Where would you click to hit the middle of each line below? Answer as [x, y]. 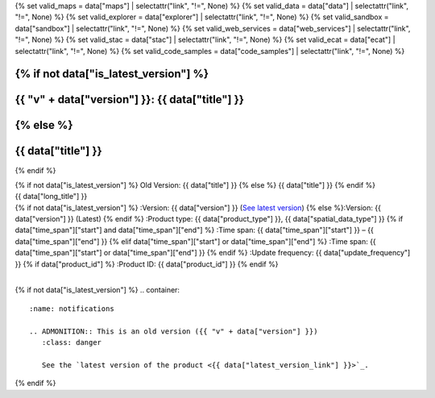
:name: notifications [72, 309]
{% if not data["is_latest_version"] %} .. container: [97, 290]
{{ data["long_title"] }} [51, 197]
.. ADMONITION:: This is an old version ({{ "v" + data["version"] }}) [174, 331]
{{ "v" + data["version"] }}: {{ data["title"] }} [130, 99]
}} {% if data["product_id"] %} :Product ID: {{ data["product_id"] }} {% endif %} [147, 264]
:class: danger [72, 342]
